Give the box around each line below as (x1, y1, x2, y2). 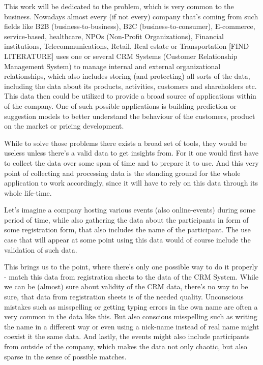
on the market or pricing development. (4, 120, 124, 131)
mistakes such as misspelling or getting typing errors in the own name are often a (4, 301, 258, 312)
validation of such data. (4, 244, 77, 255)
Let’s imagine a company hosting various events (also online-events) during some (4, 204, 256, 215)
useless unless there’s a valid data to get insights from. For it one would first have (4, 147, 258, 158)
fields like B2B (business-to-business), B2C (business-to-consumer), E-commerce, (4, 21, 255, 32)
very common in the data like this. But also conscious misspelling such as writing (4, 311, 257, 322)
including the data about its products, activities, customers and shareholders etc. (4, 80, 257, 91)
